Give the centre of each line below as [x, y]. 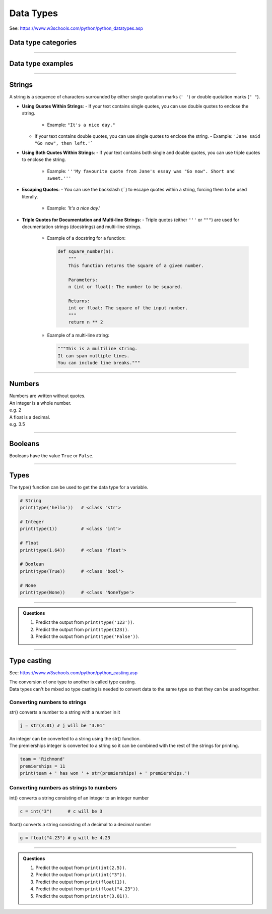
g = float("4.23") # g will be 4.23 [65, 838]
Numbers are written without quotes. [47, 396]
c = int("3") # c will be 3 [61, 811]
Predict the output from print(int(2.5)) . [81, 868]
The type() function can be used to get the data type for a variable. [79, 487]
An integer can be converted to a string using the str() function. [75, 738]
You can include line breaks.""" [99, 363]
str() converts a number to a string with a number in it [65, 712]
